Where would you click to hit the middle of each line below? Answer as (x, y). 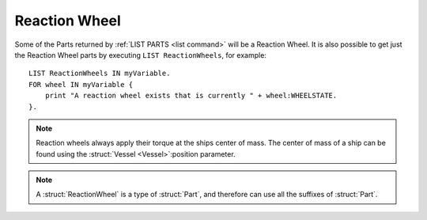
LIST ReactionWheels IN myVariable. (100, 74)
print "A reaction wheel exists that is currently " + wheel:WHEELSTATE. (191, 96)
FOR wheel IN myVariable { (81, 84)
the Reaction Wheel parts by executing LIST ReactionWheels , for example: (140, 55)
